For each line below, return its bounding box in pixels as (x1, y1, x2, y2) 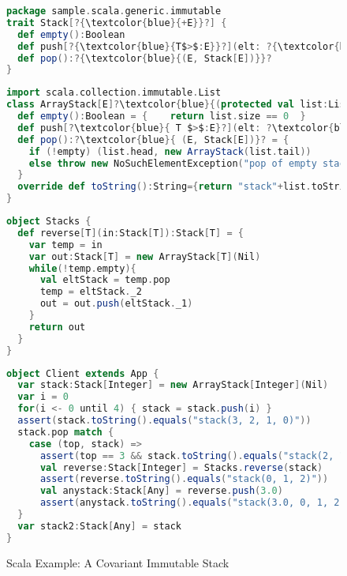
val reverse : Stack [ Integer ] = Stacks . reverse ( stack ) (39, 461, 323, 473)
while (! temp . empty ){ (28, 262, 136, 274)
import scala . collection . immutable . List (6, 87, 222, 99)
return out (28, 321, 86, 333)
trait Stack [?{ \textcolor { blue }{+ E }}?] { (6, 17, 227, 28)
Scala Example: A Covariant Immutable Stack (6, 554, 229, 570)
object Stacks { (6, 216, 91, 227)
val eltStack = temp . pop (39, 274, 170, 286)
